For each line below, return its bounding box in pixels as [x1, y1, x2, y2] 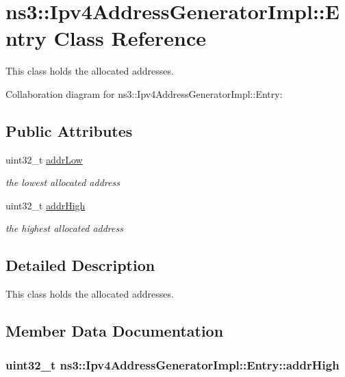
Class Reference [53, 24, 206, 52]
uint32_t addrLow [5, 152, 83, 166]
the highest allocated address [5, 221, 123, 235]
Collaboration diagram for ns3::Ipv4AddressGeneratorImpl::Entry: [5, 86, 283, 101]
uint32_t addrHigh [5, 198, 86, 212]
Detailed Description [5, 255, 155, 276]
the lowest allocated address [5, 175, 120, 190]
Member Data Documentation [5, 320, 224, 341]
